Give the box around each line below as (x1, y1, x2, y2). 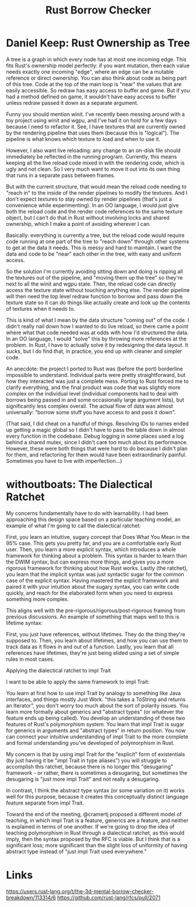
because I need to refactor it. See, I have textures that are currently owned (6, 123, 186, 130)
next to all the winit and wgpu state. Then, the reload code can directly (6, 280, 177, 287)
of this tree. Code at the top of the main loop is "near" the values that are (6, 80, 182, 88)
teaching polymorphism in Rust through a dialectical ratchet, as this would (6, 829, 185, 836)
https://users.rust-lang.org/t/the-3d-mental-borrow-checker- (6, 888, 154, 895)
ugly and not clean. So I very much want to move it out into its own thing (6, 165, 180, 173)
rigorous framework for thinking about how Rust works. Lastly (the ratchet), (6, 564, 188, 571)
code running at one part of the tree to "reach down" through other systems (6, 238, 189, 245)
